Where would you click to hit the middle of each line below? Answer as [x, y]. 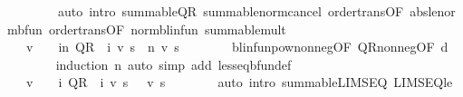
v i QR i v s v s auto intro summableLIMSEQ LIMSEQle [239, 82]
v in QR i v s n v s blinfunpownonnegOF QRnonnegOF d [237, 47]
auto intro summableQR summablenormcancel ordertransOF [231, 11]
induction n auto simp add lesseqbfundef [174, 64]
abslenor [433, 11]
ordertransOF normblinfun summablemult [167, 29]
